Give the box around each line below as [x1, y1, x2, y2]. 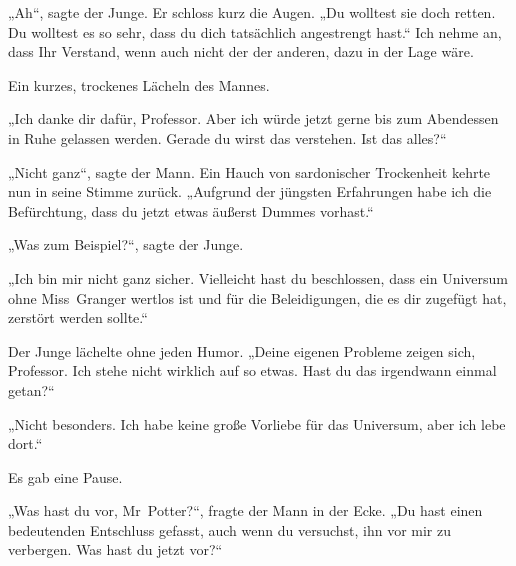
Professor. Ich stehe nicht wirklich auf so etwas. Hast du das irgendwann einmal [8, 360, 497, 381]
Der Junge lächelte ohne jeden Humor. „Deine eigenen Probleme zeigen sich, [8, 340, 476, 361]
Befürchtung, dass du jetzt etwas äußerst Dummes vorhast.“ [8, 200, 374, 221]
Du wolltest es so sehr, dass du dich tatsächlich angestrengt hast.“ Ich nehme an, [8, 21, 502, 42]
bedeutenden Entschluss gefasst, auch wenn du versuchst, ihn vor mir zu [8, 519, 452, 540]
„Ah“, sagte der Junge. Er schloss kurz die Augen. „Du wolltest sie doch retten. [8, 2, 496, 22]
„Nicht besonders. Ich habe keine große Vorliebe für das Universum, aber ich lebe [8, 413, 506, 434]
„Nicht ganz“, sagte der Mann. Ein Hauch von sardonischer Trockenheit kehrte [8, 161, 491, 182]
